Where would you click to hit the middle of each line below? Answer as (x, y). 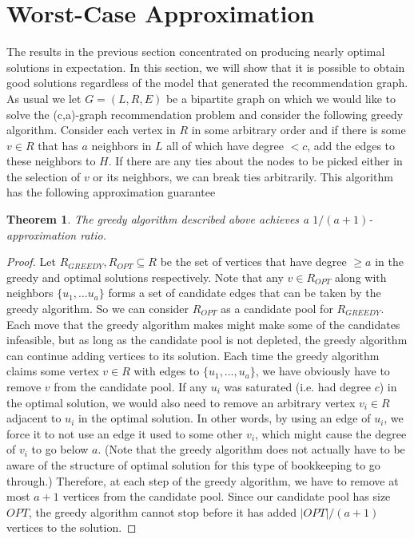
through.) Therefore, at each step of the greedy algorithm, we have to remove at (203, 480)
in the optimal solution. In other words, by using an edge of (224, 418)
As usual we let (44, 98)
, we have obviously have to (322, 371)
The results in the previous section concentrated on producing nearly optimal (196, 52)
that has (58, 145)
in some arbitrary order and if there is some (299, 130)
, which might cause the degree (331, 433)
